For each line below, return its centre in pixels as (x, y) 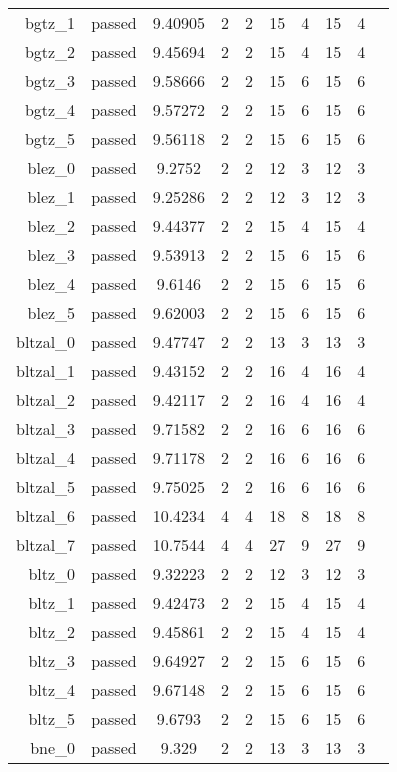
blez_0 (51, 167)
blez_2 (51, 225)
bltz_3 (52, 660)
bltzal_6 (46, 515)
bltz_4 (52, 689)
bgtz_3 (50, 80)
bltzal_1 (46, 370)
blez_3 (51, 254)
